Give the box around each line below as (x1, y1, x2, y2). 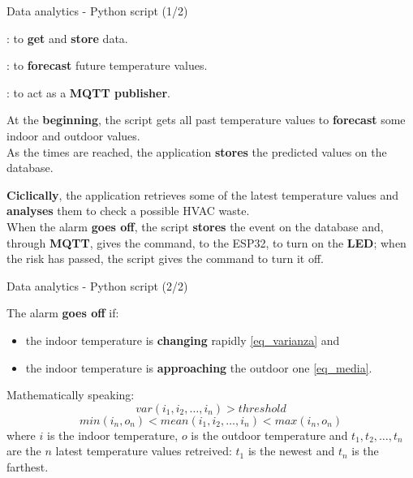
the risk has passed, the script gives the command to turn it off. (6, 250, 324, 267)
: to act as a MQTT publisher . (6, 84, 170, 101)
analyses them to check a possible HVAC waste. (6, 202, 250, 219)
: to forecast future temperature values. (6, 57, 208, 74)
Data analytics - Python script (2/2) (6, 277, 188, 294)
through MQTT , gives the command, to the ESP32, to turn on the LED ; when (6, 234, 407, 251)
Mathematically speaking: (6, 386, 135, 403)
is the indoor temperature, (46, 426, 179, 443)
